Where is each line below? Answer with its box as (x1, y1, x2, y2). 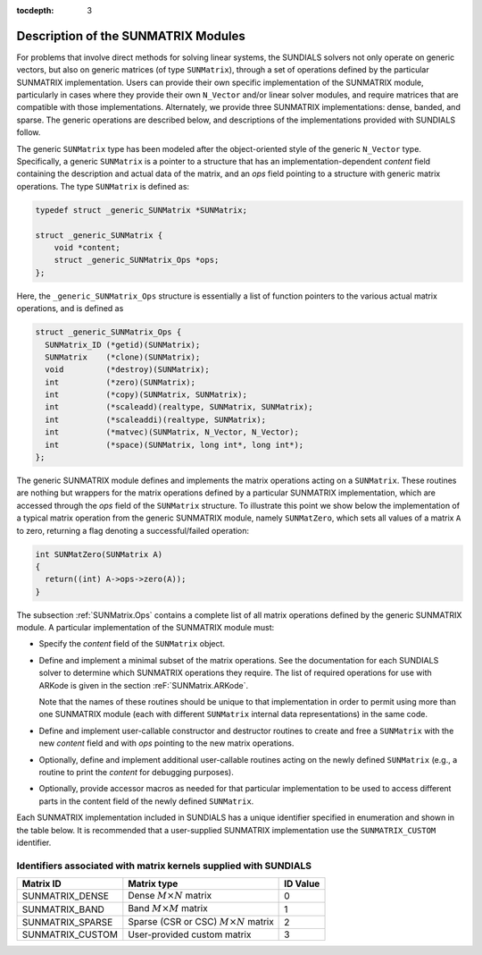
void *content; (54, 242, 120, 252)
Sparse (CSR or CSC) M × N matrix (128, 915, 274, 927)
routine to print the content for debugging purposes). (38, 767, 234, 777)
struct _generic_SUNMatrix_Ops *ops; (54, 255, 220, 266)
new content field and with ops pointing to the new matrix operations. (38, 738, 295, 748)
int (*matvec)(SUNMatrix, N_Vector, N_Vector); (45, 427, 299, 437)
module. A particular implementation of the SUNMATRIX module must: (16, 622, 275, 633)
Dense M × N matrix (128, 890, 212, 902)
